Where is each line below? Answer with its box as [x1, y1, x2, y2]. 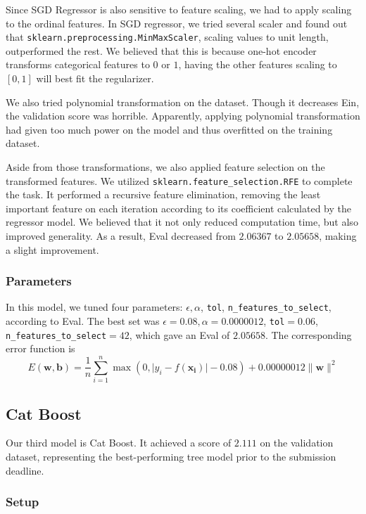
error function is [6, 341, 75, 356]
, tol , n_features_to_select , [201, 300, 332, 314]
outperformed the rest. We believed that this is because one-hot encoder [6, 43, 317, 58]
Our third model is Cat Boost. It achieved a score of [6, 435, 232, 450]
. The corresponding [265, 327, 352, 342]
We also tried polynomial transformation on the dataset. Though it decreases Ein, [6, 94, 360, 109]
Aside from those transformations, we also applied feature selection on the [6, 160, 325, 174]
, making [319, 229, 357, 243]
